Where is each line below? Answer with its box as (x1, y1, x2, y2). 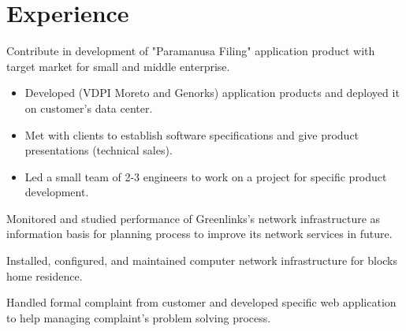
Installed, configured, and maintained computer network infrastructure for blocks (6, 252, 398, 269)
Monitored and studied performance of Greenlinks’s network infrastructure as (6, 210, 381, 226)
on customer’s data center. (24, 99, 153, 116)
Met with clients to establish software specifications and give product (24, 126, 359, 143)
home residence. (6, 267, 83, 284)
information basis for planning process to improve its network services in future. (6, 225, 393, 242)
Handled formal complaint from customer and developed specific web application (6, 294, 397, 311)
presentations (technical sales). (24, 142, 173, 158)
